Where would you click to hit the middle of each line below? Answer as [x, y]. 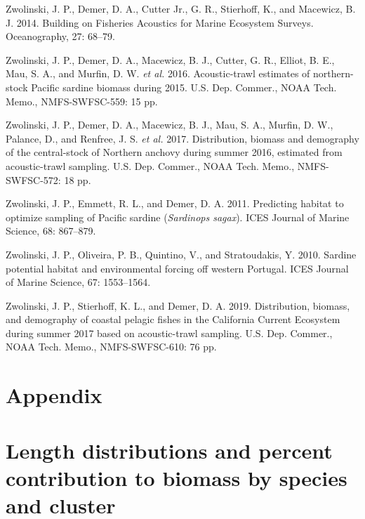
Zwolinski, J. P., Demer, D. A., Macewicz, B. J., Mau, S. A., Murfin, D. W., [170, 125]
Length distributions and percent [169, 450]
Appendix [54, 395]
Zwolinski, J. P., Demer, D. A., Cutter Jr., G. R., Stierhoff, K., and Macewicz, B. [181, 8]
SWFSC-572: [33, 179]
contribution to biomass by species [177, 477]
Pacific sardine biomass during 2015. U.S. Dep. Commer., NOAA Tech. [184, 87]
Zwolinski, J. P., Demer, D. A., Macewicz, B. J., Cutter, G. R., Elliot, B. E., [170, 59]
